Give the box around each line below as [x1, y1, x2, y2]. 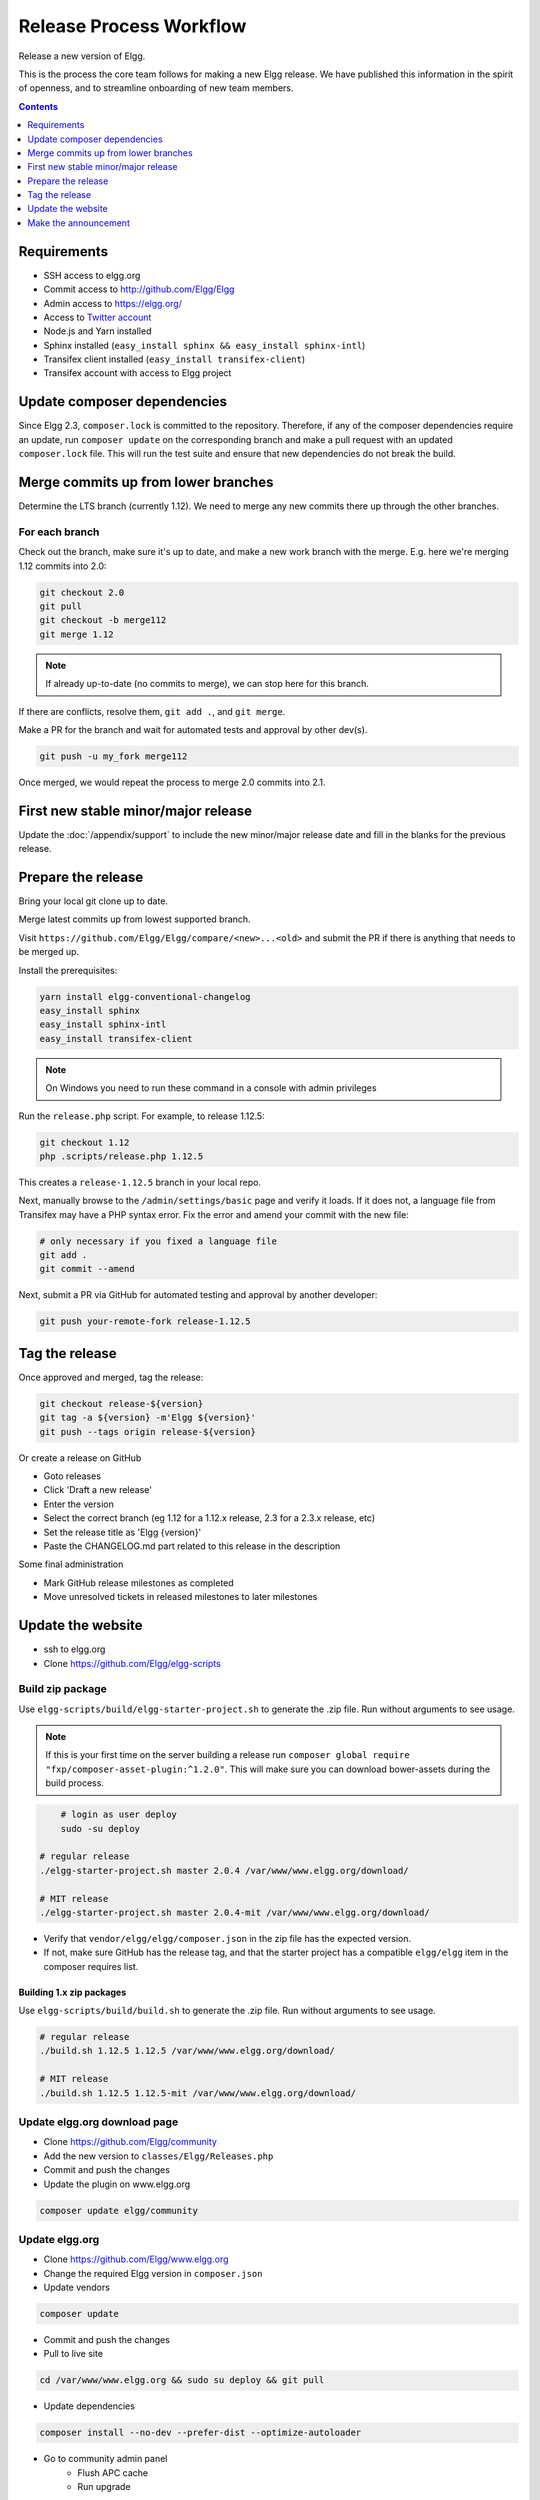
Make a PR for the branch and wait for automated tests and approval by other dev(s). [18, 723, 368, 735]
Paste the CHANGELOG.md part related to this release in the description [43, 1540, 341, 1552]
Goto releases [43, 1470, 102, 1482]
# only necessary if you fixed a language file [39, 1235, 277, 1247]
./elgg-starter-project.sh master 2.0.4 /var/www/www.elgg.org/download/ [39, 1865, 409, 1876]
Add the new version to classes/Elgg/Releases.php [43, 2150, 274, 2162]
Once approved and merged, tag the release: [18, 1371, 204, 1383]
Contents [18, 100, 59, 112]
